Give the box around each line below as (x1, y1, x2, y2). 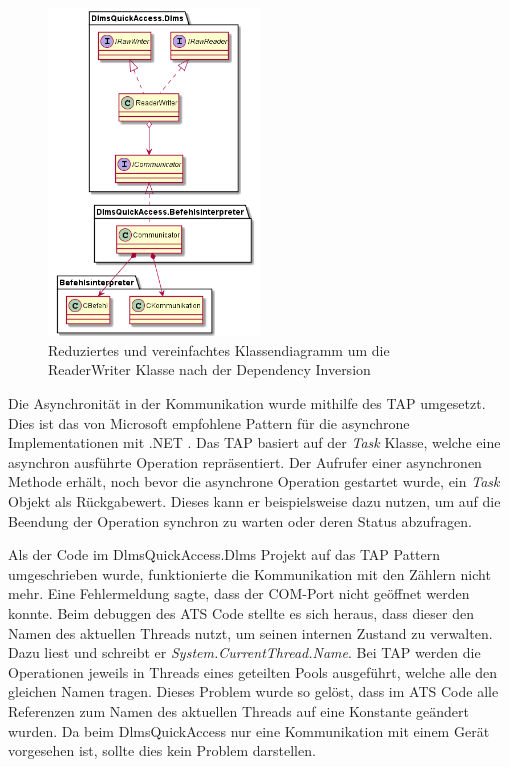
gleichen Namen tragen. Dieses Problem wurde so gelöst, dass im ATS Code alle (8, 681, 499, 702)
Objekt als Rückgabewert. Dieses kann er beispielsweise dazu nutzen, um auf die (8, 491, 501, 511)
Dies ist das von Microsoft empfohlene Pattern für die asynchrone (8, 412, 410, 433)
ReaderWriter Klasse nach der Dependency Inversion (48, 359, 371, 380)
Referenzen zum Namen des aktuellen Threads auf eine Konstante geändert (8, 700, 469, 721)
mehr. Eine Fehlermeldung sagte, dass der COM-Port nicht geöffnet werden (8, 583, 470, 604)
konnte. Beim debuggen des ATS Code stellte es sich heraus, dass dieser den (8, 602, 474, 623)
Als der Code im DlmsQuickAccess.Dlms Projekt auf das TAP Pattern (8, 544, 441, 565)
